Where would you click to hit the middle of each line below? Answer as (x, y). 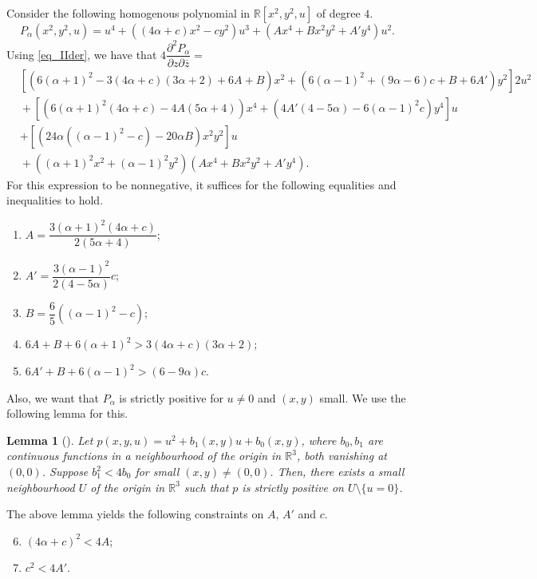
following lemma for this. (67, 413)
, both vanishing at (342, 456)
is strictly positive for (171, 397)
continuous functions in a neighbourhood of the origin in (144, 456)
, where (319, 440)
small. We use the (363, 397)
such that (206, 487)
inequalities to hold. (55, 200)
